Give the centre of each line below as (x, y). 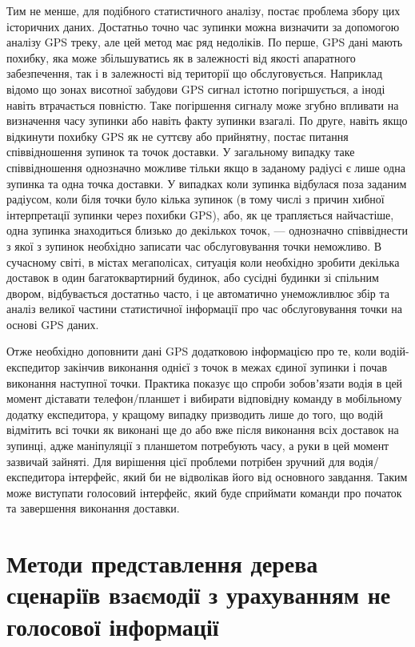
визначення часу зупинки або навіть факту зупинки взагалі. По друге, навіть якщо (207, 121)
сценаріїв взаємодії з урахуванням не (199, 595)
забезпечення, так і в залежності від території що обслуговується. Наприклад (195, 73)
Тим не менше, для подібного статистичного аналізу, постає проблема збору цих (204, 10)
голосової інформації (113, 626)
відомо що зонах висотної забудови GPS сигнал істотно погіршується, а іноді (196, 88)
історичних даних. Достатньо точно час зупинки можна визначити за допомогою (203, 26)
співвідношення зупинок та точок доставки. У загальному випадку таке (181, 152)
